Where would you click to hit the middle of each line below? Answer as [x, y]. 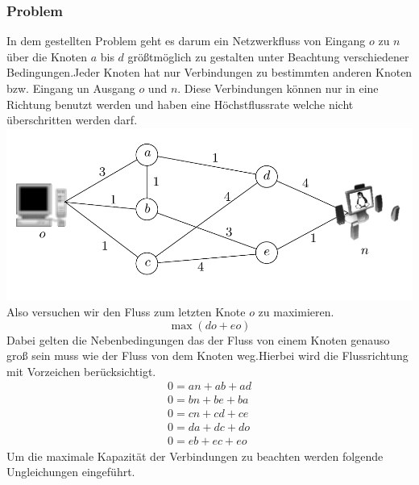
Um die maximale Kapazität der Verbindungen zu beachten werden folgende [195, 456]
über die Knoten [47, 56]
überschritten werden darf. [72, 120]
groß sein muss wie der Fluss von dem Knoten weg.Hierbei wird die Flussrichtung [207, 355]
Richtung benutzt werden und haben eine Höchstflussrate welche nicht [180, 104]
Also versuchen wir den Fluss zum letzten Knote [126, 311]
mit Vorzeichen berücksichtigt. [81, 371]
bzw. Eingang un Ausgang [71, 88]
